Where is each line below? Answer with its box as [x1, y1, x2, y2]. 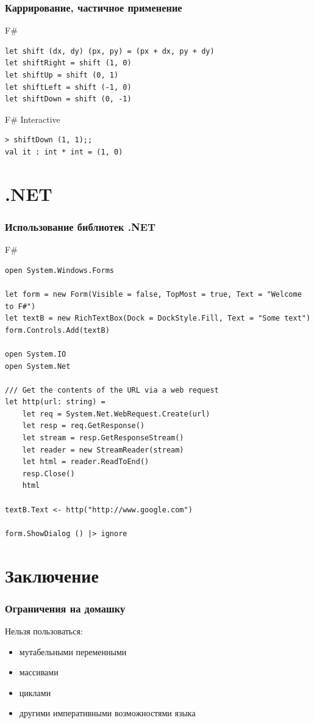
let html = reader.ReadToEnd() [22, 457, 149, 467]
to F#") [5, 302, 36, 311]
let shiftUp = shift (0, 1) [5, 71, 119, 79]
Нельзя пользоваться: [5, 625, 83, 637]
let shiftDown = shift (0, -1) [5, 95, 132, 104]
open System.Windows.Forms [5, 266, 114, 275]
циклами [19, 686, 51, 699]
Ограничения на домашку [5, 600, 126, 616]
